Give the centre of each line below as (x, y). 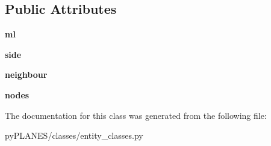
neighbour (26, 75)
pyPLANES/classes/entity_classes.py (74, 135)
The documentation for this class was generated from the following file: (136, 115)
